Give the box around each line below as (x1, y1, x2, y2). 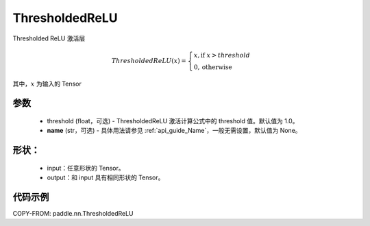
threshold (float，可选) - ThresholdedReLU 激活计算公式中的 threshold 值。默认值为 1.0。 (47, 116, 299, 125)
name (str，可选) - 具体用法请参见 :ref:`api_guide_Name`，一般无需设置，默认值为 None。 (47, 127, 301, 135)
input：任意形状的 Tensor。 (47, 164, 125, 172)
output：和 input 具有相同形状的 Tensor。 (47, 173, 164, 181)
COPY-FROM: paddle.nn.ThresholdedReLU (12, 210, 134, 218)
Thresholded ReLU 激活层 (12, 34, 86, 42)
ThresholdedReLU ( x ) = (111, 57, 186, 64)
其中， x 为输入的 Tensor (12, 79, 82, 88)
